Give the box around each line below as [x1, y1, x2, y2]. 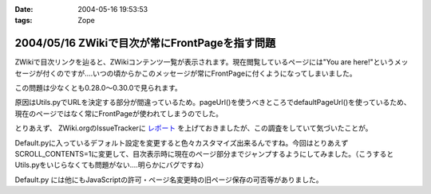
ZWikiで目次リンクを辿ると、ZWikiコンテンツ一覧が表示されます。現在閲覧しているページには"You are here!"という [14, 57, 395, 67]
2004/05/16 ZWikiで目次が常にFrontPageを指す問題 [14, 37, 276, 50]
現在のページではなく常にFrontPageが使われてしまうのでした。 [14, 108, 223, 118]
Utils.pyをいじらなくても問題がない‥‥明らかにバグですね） [14, 160, 208, 170]
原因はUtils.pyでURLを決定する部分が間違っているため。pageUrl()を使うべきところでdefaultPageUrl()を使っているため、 [14, 98, 411, 107]
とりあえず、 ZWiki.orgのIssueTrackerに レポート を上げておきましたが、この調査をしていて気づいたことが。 [14, 123, 373, 133]
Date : [14, 5, 34, 14]
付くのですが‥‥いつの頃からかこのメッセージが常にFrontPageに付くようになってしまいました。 [42, 68, 357, 78]
